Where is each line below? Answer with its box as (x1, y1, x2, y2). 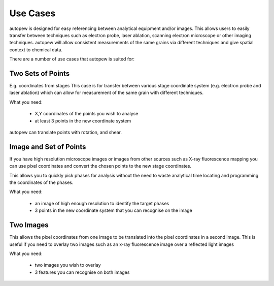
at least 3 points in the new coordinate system (35, 117, 131, 124)
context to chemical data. (9, 46, 63, 53)
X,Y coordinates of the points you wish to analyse (35, 111, 139, 117)
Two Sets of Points (9, 69, 70, 78)
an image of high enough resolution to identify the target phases (35, 200, 169, 206)
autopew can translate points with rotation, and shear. (9, 129, 122, 135)
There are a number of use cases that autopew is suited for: (9, 56, 134, 62)
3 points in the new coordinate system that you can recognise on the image (35, 207, 192, 213)
